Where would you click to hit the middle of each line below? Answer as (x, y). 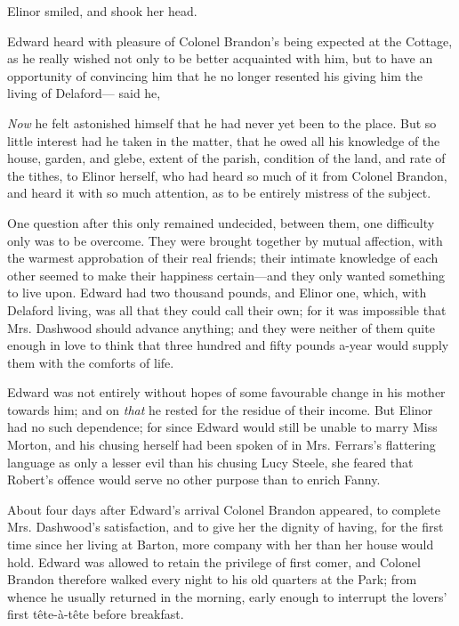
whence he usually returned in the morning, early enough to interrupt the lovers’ (227, 596)
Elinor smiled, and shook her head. (102, 11)
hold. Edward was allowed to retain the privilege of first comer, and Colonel (214, 561)
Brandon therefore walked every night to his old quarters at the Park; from (212, 579)
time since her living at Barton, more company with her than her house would (221, 545)
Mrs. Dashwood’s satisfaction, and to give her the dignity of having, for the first (225, 527)
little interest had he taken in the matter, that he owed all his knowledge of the (224, 140)
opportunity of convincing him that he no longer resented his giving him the (215, 75)
